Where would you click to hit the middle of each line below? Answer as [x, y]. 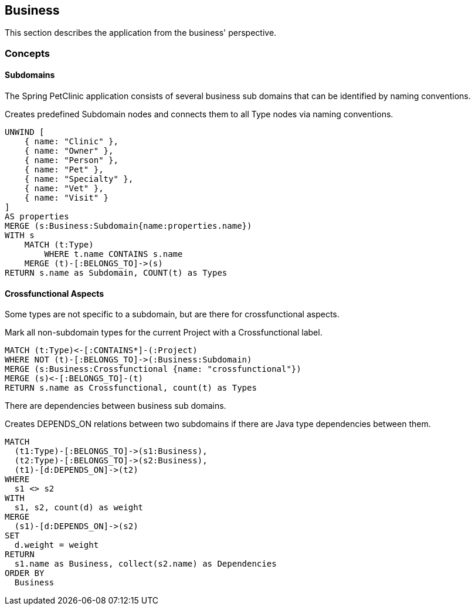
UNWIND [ [25, 132]
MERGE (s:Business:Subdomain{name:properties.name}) [128, 226]
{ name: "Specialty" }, [79, 179]
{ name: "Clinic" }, [71, 142]
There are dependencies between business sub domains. [116, 406]
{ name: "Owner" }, [69, 151]
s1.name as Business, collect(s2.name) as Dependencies [145, 564]
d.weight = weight [57, 545]
